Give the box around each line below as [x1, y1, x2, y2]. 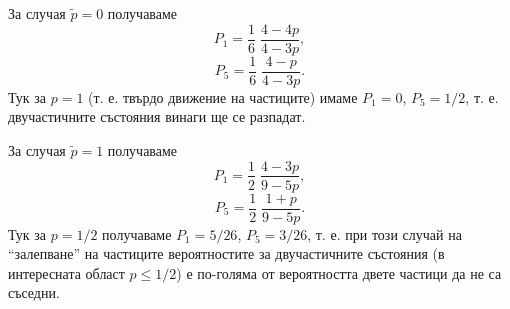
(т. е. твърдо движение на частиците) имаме [88, 86, 358, 107]
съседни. [8, 282, 60, 303]
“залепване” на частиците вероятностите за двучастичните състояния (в [8, 243, 445, 264]
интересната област [8, 262, 125, 283]
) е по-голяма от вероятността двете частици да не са [176, 262, 502, 283]
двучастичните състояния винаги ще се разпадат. [8, 106, 306, 127]
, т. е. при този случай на [307, 223, 462, 244]
